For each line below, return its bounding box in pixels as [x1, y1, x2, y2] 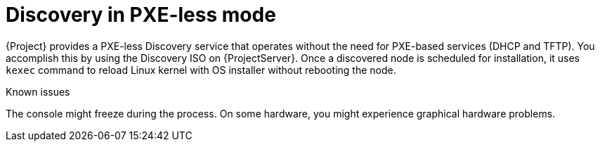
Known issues [6, 85, 70, 98]
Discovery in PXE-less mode [6, 3, 276, 27]
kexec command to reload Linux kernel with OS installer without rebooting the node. [6, 63, 396, 76]
